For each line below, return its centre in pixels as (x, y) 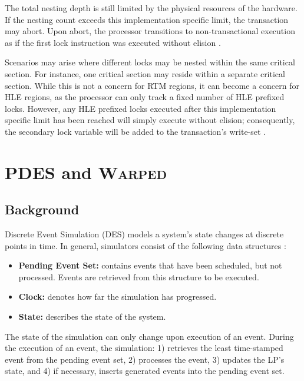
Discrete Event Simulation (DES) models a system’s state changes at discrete (144, 234)
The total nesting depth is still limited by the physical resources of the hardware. (151, 8)
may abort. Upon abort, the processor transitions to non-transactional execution (150, 31)
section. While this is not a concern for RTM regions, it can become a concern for (152, 85)
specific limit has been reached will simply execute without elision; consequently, (150, 120)
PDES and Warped (86, 172)
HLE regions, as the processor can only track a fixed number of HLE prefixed (145, 97)
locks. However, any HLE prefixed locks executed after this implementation (141, 108)
